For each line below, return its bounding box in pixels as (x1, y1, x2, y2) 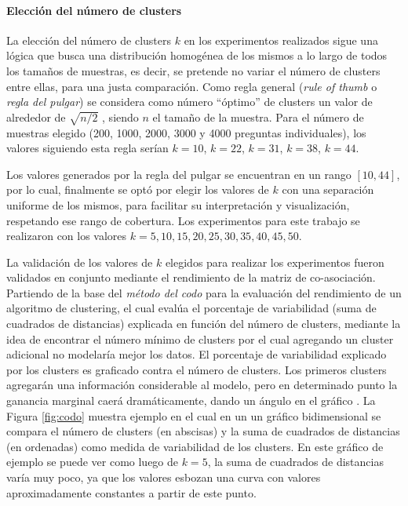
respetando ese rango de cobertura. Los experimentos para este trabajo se (6, 212, 360, 228)
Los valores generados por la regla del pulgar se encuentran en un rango (6, 166, 352, 182)
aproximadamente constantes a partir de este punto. (6, 484, 257, 501)
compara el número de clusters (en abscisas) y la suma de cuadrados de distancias (6, 423, 400, 439)
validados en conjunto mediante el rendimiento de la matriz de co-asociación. (6, 269, 376, 286)
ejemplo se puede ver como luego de (6, 453, 179, 470)
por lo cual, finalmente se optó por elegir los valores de (6, 181, 269, 198)
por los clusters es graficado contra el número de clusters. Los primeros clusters (6, 361, 387, 377)
